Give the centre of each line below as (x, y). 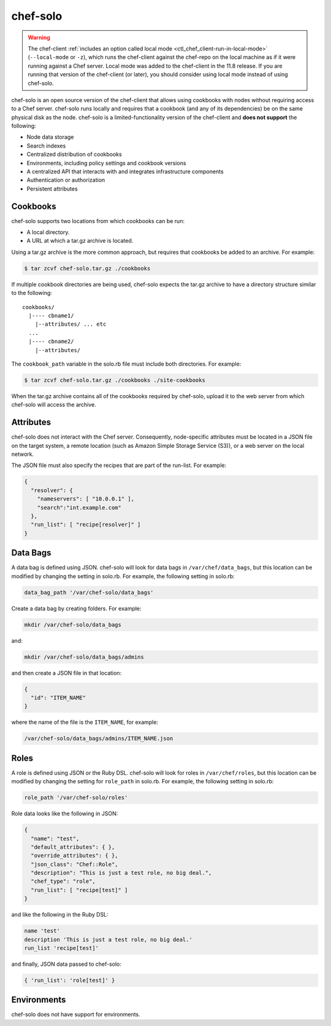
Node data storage (50, 137)
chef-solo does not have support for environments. (76, 1014)
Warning (39, 37)
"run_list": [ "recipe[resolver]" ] (86, 525)
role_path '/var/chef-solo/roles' (76, 798)
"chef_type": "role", (63, 881)
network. (23, 454)
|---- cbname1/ (51, 316)
